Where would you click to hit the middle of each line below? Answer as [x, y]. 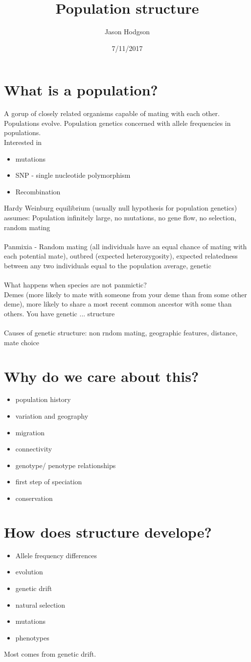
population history [43, 399]
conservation [34, 498]
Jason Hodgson [127, 32]
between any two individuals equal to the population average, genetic [108, 265]
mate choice [22, 342]
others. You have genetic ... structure [59, 313]
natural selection [40, 604]
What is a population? [81, 90]
